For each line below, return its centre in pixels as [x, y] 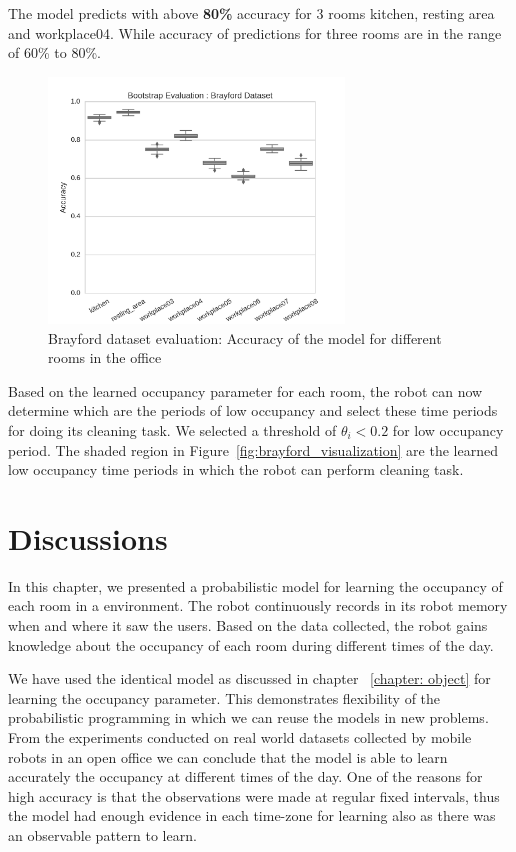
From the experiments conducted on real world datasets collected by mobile [240, 737]
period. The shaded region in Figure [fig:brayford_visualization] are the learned [253, 449]
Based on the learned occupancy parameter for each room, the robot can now [245, 390]
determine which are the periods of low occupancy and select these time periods [253, 410]
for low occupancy [448, 429]
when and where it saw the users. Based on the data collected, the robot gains [248, 625]
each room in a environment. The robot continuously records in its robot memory [258, 605]
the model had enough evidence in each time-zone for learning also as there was [252, 815]
